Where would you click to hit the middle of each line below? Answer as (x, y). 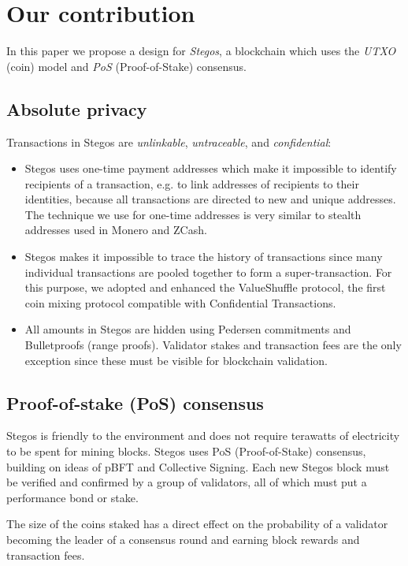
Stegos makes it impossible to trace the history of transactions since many (204, 257)
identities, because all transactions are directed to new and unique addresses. (210, 199)
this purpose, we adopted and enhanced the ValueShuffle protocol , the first (205, 287)
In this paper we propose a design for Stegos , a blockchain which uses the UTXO (201, 51)
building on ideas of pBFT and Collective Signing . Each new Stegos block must (198, 466)
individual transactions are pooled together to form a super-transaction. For (208, 272)
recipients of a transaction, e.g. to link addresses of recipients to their (192, 183)
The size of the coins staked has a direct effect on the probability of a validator (197, 524)
